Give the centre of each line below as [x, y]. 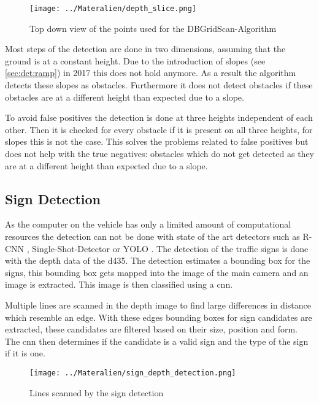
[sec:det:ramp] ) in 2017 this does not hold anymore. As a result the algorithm [151, 73]
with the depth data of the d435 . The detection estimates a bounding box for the [158, 260]
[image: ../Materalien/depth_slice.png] [113, 9]
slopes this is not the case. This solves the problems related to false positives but [157, 141]
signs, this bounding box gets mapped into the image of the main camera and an [157, 272]
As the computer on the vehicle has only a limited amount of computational [148, 224]
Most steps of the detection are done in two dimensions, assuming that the [145, 49]
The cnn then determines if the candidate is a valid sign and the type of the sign [157, 341]
